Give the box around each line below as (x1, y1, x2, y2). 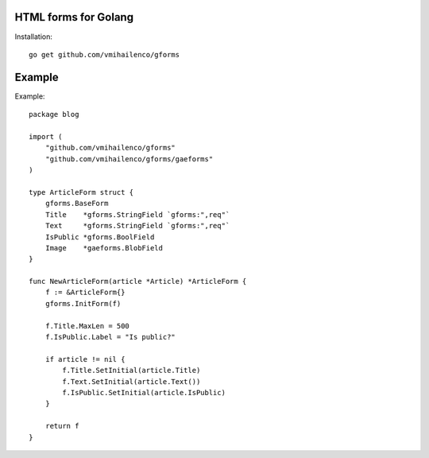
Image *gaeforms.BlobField (44, 243, 163, 252)
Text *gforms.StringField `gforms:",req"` (44, 221, 230, 231)
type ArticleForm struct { (29, 188, 134, 196)
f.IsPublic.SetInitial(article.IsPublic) (62, 388, 226, 397)
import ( (29, 132, 63, 141)
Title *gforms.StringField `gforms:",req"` (44, 210, 230, 219)
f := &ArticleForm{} (44, 288, 126, 297)
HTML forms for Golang (14, 10, 134, 24)
